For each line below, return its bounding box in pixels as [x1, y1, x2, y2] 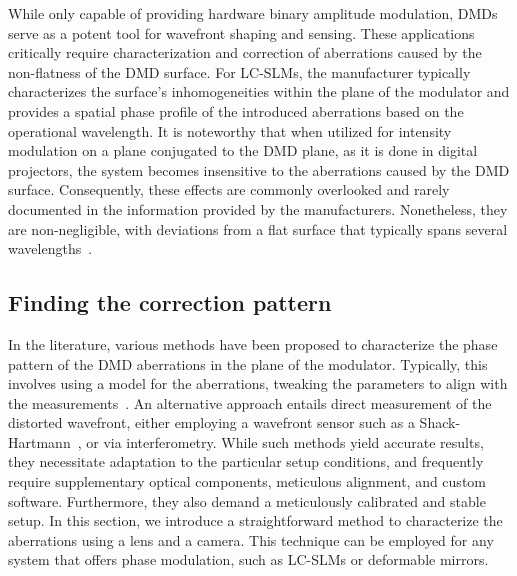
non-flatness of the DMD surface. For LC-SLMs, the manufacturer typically [8, 61, 471, 82]
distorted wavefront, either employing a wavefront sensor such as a [8, 412, 415, 433]
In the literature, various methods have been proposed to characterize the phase [8, 333, 498, 354]
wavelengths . [8, 238, 93, 259]
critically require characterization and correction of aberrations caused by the [8, 42, 482, 63]
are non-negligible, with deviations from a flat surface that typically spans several [8, 218, 508, 239]
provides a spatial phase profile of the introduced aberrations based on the [8, 100, 464, 121]
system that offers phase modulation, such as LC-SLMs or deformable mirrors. [8, 549, 489, 570]
